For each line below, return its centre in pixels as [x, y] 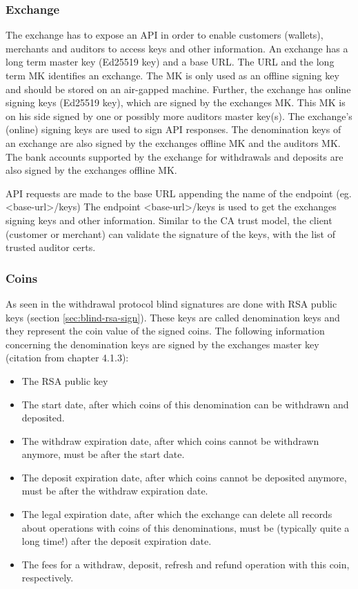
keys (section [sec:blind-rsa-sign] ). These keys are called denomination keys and [173, 317]
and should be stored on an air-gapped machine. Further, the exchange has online [178, 89]
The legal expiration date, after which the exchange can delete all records [177, 514]
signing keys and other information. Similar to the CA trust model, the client [169, 220]
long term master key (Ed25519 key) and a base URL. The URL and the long [170, 62]
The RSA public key [65, 380]
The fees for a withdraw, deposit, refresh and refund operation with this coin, [186, 564]
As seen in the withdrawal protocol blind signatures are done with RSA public [171, 303]
